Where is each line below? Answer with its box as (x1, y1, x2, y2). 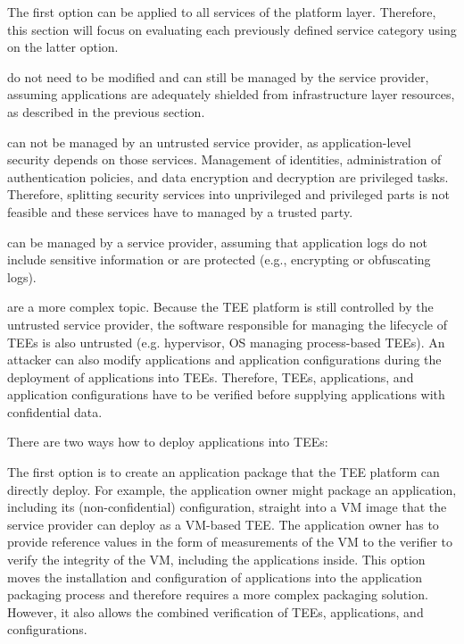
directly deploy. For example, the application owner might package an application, (7, 480, 457, 498)
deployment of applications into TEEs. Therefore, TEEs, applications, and (7, 367, 414, 386)
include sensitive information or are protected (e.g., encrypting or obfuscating (7, 250, 431, 269)
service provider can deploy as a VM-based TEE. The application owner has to (7, 514, 439, 533)
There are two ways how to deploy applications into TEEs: (7, 432, 328, 451)
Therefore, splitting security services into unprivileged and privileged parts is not (7, 185, 450, 204)
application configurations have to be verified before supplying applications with (7, 385, 445, 404)
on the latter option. (7, 38, 119, 56)
